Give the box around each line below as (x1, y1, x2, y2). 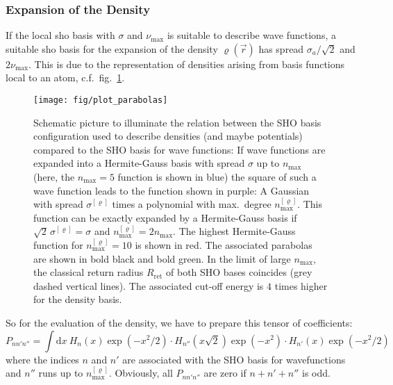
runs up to (38, 366, 83, 380)
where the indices (6, 352, 79, 366)
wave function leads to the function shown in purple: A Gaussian (33, 183, 310, 197)
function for (33, 238, 83, 252)
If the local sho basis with (6, 28, 115, 42)
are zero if (203, 366, 246, 380)
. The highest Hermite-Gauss (173, 224, 296, 238)
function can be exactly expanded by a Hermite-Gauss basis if (33, 210, 297, 224)
